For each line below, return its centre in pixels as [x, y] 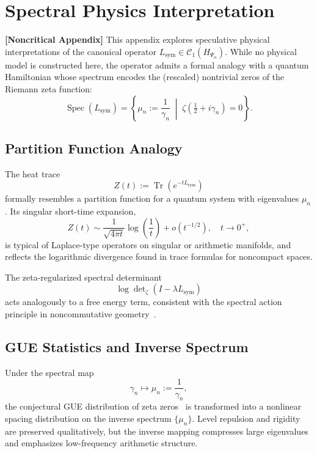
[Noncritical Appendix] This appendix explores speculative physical [137, 39]
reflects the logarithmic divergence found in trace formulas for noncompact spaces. [159, 256]
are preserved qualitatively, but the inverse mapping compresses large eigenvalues [157, 431]
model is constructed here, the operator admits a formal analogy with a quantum [157, 64]
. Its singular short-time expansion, [71, 211]
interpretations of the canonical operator [81, 51]
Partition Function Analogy [94, 148]
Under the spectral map [49, 372]
